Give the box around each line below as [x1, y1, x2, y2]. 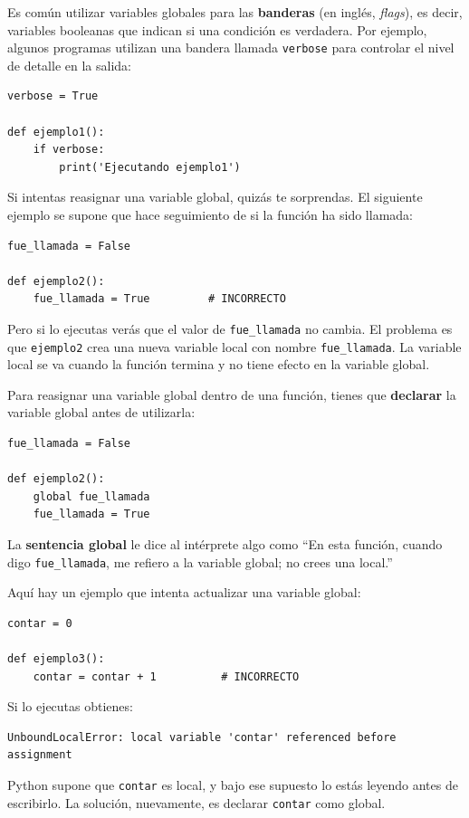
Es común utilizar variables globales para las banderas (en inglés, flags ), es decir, [7, 3, 463, 21]
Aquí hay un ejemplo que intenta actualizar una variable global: [7, 583, 361, 602]
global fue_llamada [33, 490, 150, 503]
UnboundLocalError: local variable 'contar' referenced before [7, 730, 397, 744]
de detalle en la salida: [7, 55, 131, 74]
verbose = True [7, 90, 99, 103]
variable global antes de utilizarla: [7, 403, 196, 422]
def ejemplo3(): [7, 652, 105, 666]
